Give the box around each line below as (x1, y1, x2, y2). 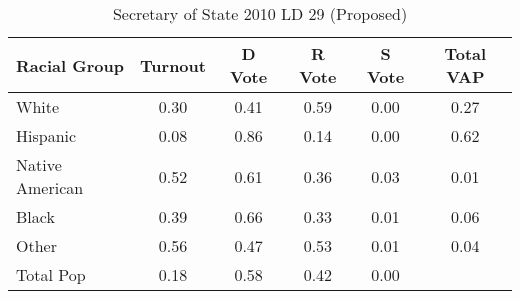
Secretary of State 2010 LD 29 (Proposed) (112, 2, 408, 25)
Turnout (140, 53, 206, 77)
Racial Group (16, 53, 124, 77)
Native (16, 153, 62, 176)
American (16, 176, 84, 199)
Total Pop (16, 263, 86, 286)
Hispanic (16, 124, 77, 147)
